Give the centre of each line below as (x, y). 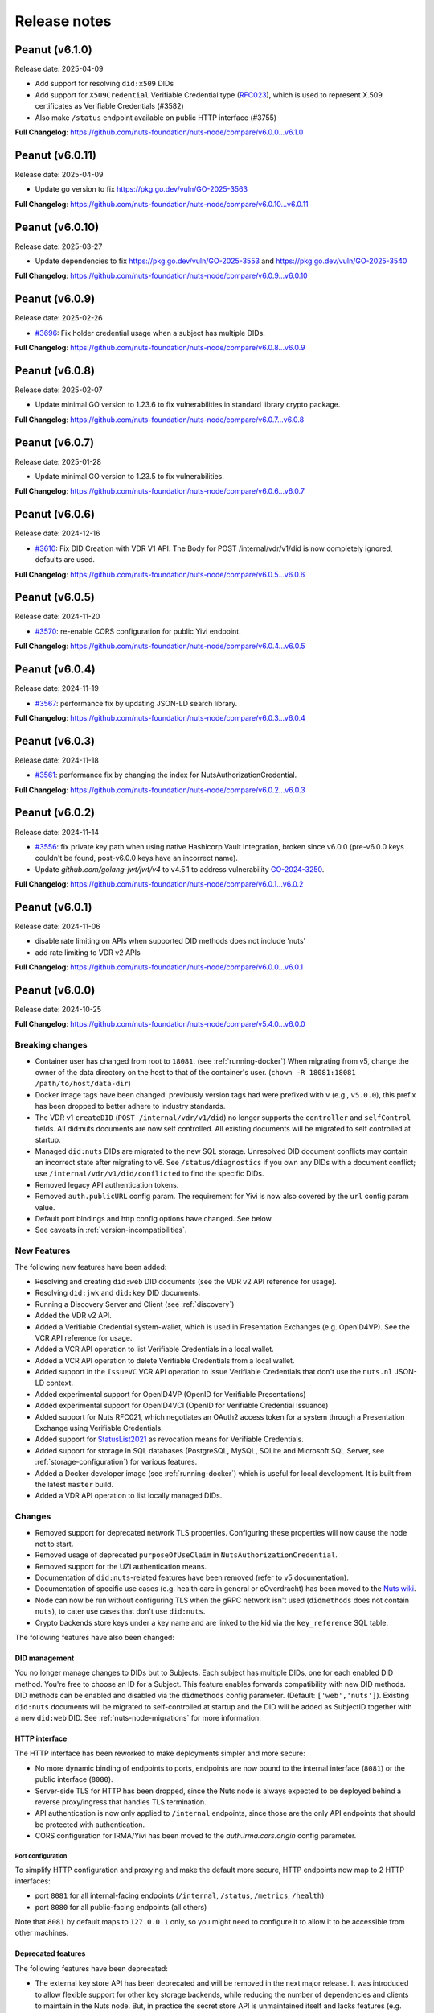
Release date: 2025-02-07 (59, 390)
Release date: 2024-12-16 (57, 533)
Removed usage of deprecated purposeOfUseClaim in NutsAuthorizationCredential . (186, 1555)
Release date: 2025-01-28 (58, 461)
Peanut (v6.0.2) (55, 813)
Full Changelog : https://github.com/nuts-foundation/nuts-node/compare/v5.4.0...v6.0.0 (160, 1024)
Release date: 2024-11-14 (57, 832)
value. (45, 1207)
